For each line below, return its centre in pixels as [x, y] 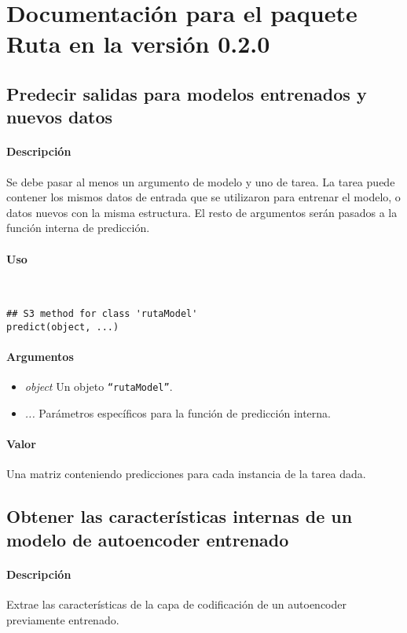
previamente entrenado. [63, 619]
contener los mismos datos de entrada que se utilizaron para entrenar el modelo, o [203, 197]
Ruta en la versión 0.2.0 [138, 44]
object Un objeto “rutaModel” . [99, 386]
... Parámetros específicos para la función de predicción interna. [178, 413]
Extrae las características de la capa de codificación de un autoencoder [177, 604]
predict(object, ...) [63, 327]
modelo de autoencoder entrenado [148, 539]
